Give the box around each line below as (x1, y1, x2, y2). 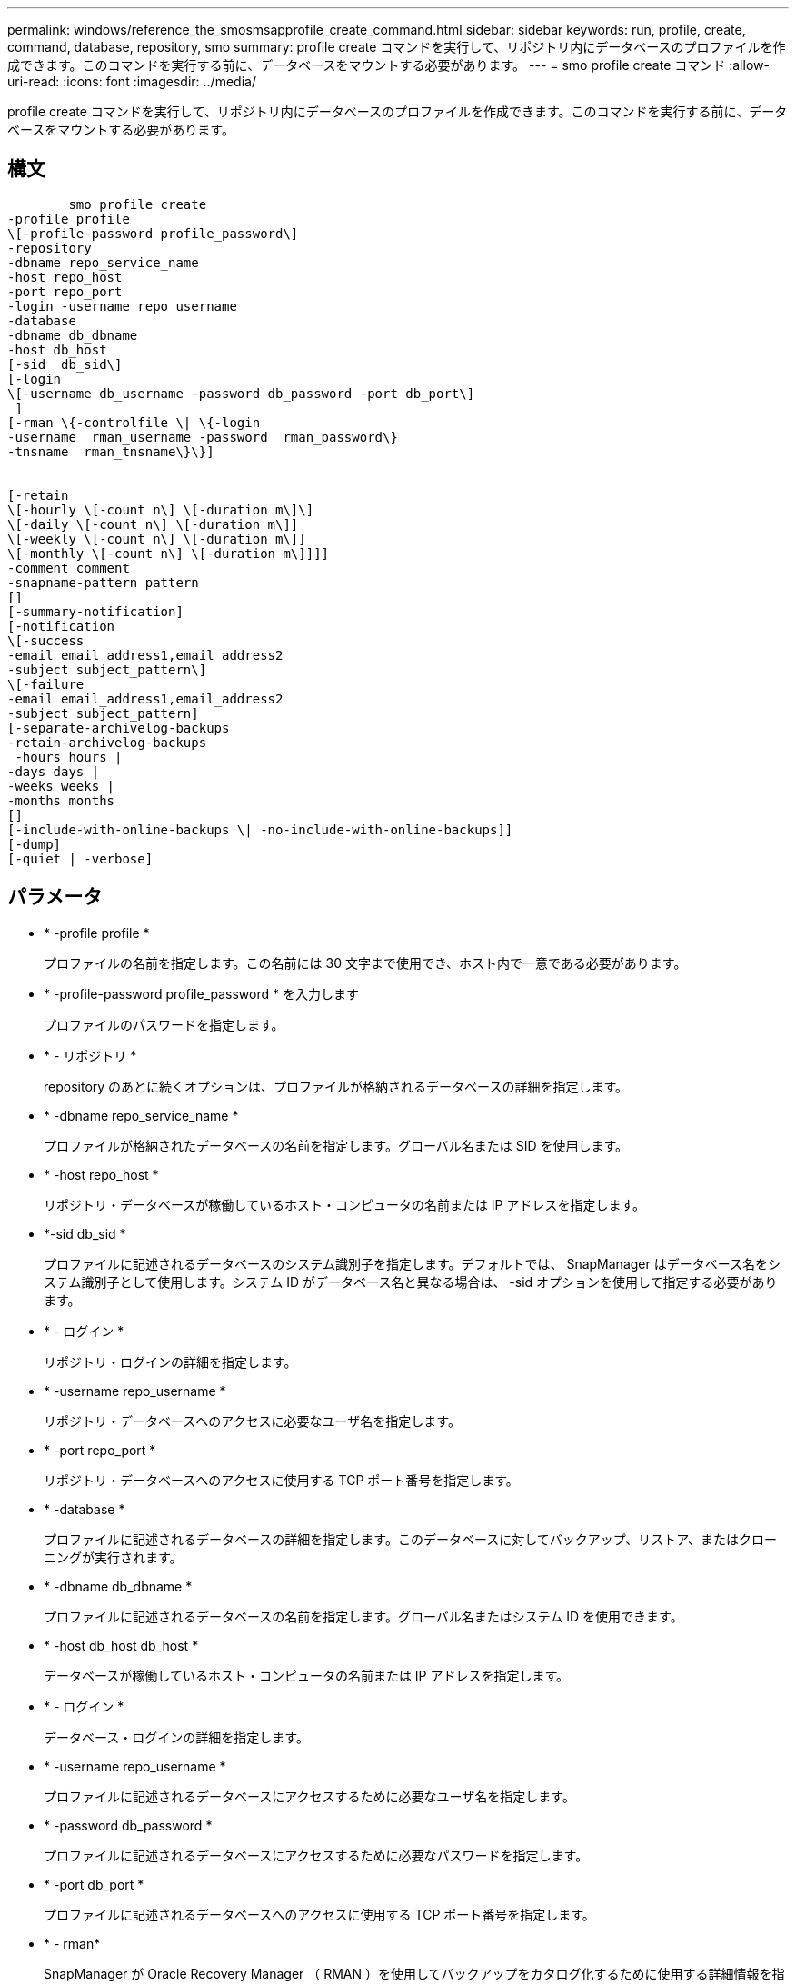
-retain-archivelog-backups (7, 734, 207, 750)
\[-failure (7, 676, 85, 692)
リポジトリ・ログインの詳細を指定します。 (44, 1353, 297, 1370)
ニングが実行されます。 (44, 1549, 183, 1565)
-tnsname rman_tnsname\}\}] (7, 444, 214, 459)
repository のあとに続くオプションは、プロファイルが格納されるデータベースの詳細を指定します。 (44, 1078, 628, 1094)
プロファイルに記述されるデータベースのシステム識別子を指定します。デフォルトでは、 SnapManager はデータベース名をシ (44, 1255, 781, 1272)
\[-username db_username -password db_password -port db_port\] (7, 385, 475, 401)
